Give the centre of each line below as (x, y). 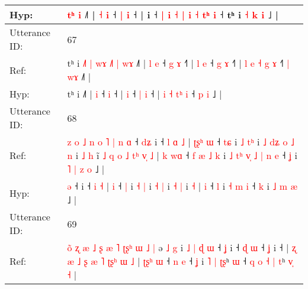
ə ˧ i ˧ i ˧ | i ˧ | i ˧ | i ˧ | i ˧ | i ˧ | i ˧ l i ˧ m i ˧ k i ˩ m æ (182, 186)
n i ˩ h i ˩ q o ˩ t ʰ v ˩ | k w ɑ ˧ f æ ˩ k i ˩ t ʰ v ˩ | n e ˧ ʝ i (182, 155)
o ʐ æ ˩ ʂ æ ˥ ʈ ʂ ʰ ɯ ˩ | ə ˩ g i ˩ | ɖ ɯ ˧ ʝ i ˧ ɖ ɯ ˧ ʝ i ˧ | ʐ (182, 247)
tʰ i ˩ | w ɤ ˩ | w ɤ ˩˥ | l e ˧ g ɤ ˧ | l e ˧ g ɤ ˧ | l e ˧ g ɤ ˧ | (178, 63)
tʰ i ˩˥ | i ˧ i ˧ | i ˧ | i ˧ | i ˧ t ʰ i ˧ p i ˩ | (145, 94)
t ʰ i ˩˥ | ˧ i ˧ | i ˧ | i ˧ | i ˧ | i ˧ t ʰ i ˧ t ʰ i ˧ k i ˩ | (173, 14)
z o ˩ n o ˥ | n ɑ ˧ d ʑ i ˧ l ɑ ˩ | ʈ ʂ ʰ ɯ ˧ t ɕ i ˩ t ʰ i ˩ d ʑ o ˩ (181, 142)
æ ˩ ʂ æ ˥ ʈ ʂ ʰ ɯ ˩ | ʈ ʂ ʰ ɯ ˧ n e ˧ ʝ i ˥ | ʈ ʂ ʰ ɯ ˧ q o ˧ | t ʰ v (180, 261)
